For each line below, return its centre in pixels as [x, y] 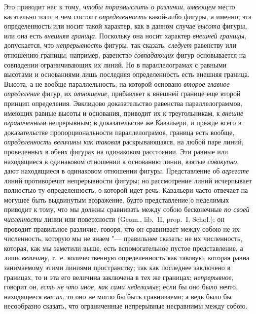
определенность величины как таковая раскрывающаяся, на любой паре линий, [124, 142]
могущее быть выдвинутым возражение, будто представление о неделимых [117, 199]
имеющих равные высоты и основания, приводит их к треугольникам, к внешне [124, 113]
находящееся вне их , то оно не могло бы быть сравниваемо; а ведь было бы [118, 296]
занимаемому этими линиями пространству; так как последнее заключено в [117, 267]
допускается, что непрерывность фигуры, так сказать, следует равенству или [120, 45]
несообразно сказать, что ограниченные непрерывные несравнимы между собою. [126, 306]
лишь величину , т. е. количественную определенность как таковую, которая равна [127, 258]
